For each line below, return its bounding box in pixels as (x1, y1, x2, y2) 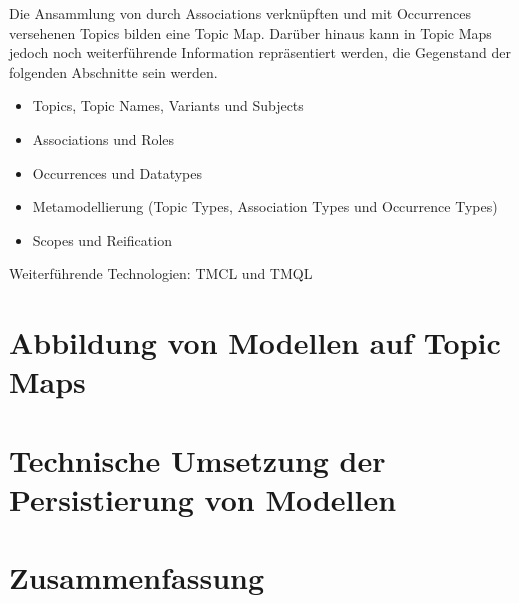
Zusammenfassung (9, 557, 265, 598)
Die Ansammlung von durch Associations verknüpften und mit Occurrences (9, 3, 471, 23)
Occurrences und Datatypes (32, 162, 203, 183)
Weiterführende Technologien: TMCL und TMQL (9, 263, 313, 284)
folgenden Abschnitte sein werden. (9, 61, 218, 82)
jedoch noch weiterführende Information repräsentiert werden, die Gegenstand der (9, 42, 511, 63)
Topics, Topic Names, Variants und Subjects (32, 95, 304, 116)
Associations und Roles (32, 128, 175, 149)
